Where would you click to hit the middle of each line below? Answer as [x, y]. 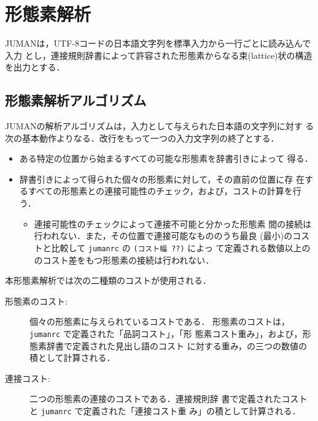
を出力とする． [35, 67]
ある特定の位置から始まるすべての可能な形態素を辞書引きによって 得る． [166, 158]
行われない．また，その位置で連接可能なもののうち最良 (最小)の [163, 236]
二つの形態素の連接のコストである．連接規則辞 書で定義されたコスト [169, 399]
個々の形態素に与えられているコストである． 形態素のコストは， [160, 321]
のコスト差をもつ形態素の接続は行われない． [124, 260]
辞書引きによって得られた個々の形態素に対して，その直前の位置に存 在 [162, 179]
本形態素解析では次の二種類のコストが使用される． [108, 280]
